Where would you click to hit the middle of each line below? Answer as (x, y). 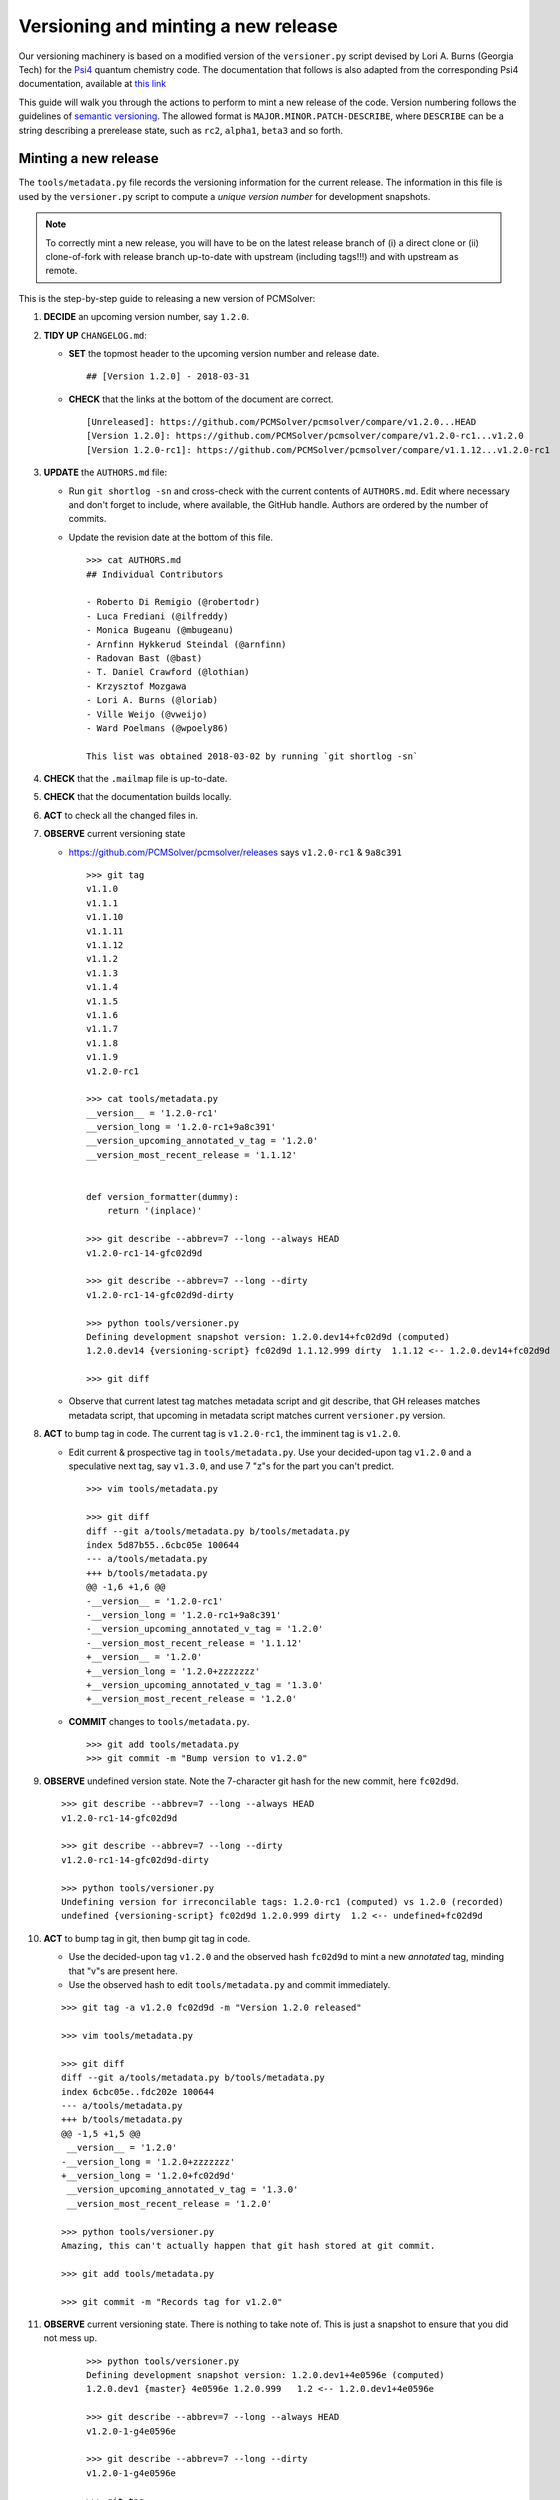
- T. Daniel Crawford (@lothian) (168, 672)
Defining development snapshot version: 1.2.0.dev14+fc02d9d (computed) (268, 1336)
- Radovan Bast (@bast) (144, 658)
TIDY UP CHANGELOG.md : (95, 335)
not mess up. (70, 2338)
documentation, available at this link (92, 84)
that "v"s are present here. (123, 1971)
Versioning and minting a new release (178, 26)
